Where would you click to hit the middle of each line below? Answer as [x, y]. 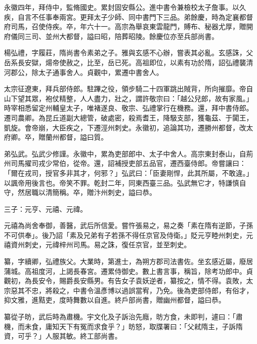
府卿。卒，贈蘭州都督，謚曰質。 [56, 137]
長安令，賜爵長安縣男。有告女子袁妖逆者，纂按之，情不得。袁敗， [139, 281]
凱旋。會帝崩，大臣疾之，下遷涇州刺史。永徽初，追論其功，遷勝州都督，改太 [128, 127]
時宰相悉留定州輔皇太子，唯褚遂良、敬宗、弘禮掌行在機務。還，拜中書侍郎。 [128, 108]
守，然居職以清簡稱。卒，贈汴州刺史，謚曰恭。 [80, 192]
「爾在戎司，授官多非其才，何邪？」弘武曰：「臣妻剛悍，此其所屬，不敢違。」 [128, 172]
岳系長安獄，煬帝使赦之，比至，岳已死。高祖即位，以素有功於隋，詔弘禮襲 [125, 62]
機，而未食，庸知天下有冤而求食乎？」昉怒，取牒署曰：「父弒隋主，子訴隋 [123, 326]
